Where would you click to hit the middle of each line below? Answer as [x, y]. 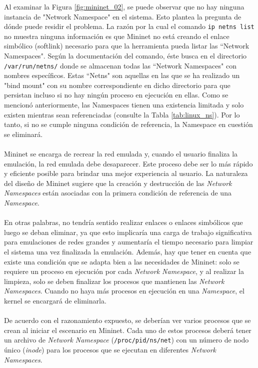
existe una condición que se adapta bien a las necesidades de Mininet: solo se [122, 261]
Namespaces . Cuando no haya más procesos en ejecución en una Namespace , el [124, 291]
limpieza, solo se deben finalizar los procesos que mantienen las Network [114, 281]
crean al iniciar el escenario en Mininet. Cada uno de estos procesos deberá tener [128, 330]
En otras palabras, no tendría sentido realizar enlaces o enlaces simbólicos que [123, 222]
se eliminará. [23, 134]
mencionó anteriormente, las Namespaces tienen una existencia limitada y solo [124, 105]
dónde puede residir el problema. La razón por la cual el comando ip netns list [129, 26]
